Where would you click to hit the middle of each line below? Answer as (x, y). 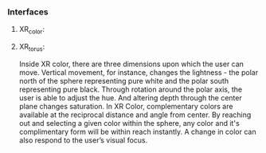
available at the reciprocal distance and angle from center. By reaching (135, 115)
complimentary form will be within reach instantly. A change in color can (137, 131)
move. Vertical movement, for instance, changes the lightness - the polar (139, 72)
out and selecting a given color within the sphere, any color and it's (129, 123)
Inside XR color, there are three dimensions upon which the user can (131, 64)
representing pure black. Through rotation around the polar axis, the (131, 89)
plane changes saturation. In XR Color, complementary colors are (126, 106)
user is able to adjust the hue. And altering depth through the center (130, 97)
